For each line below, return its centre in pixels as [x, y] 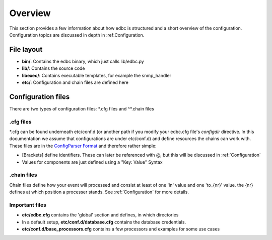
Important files [28, 205]
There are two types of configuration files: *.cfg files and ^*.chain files [82, 108]
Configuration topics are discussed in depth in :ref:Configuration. [77, 35]
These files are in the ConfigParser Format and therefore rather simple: [83, 146]
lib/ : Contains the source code [53, 68]
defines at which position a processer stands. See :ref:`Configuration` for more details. [99, 192]
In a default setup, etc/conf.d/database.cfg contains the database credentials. [104, 222]
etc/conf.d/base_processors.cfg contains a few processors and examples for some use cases [121, 229]
